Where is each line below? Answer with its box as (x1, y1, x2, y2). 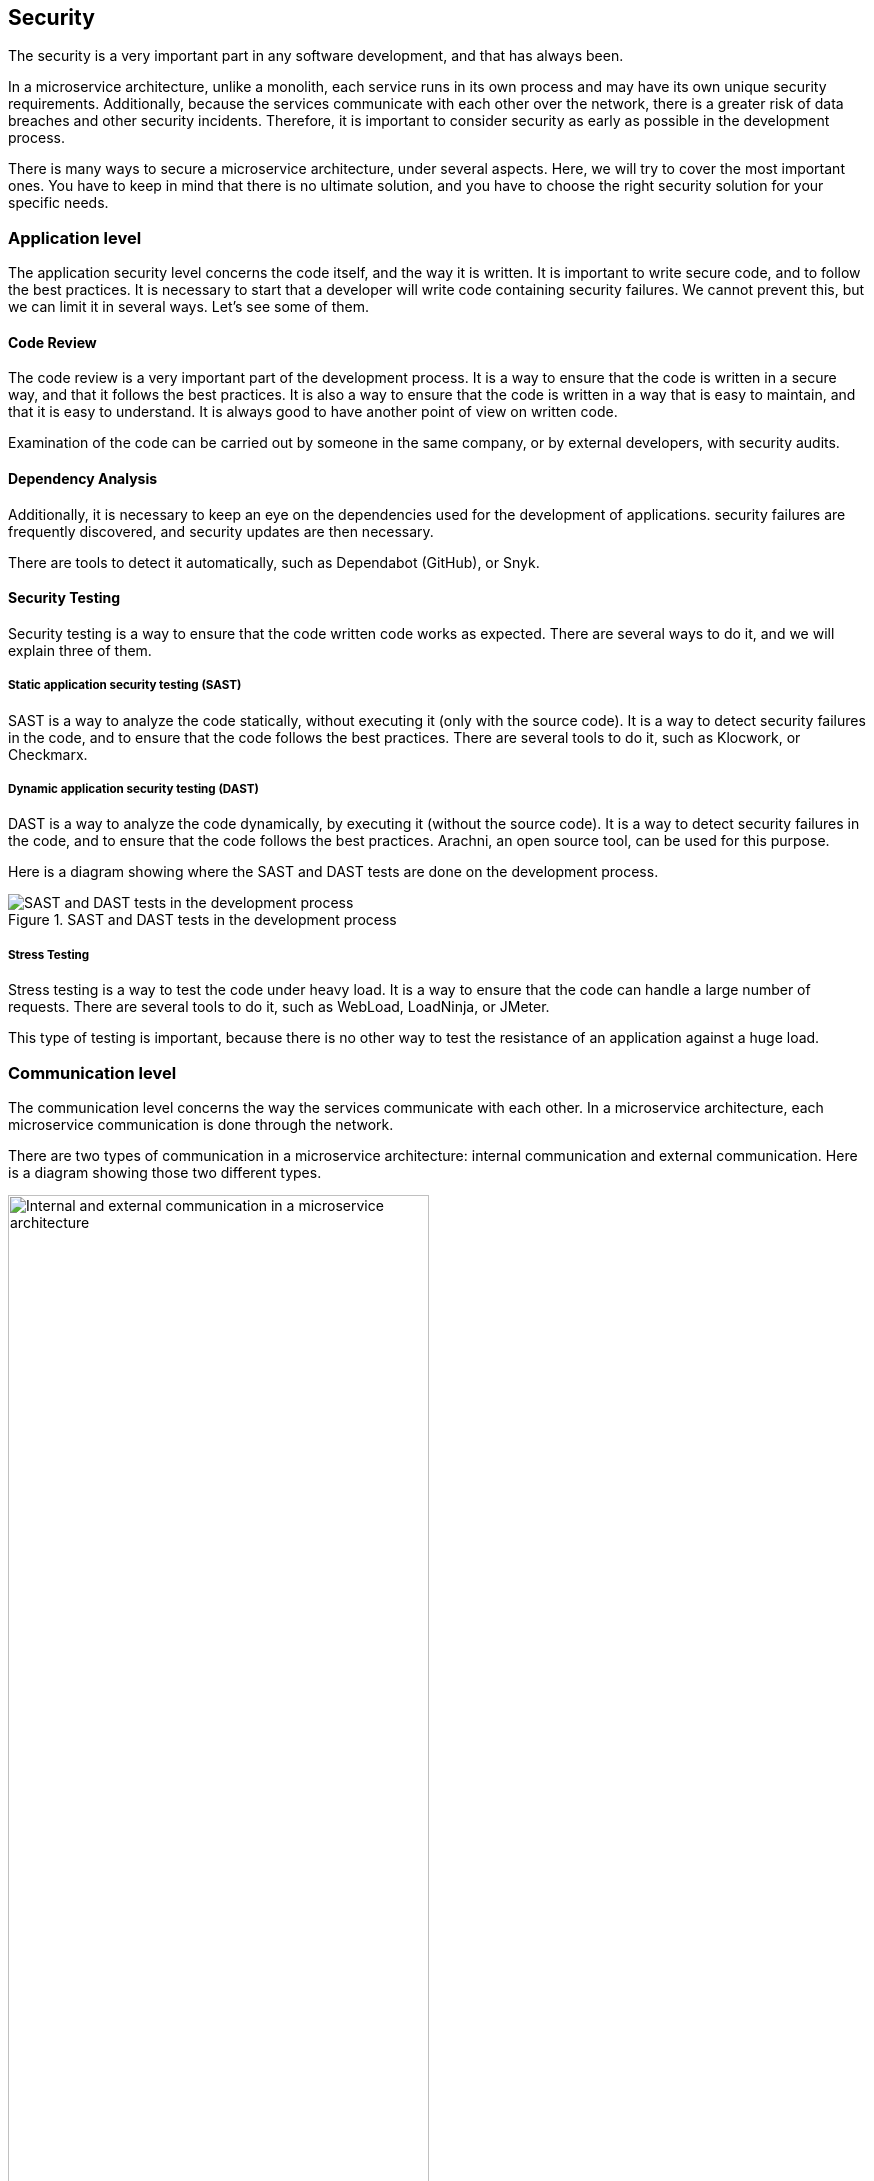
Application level (8, 227, 142, 248)
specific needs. (8, 194, 109, 212)
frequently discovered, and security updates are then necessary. (8, 522, 434, 540)
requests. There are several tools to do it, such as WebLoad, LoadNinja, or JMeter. (8, 998, 550, 1016)
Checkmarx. (8, 745, 88, 763)
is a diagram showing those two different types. (8, 1163, 322, 1181)
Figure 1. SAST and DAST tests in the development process (8, 911, 397, 929)
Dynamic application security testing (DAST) (8, 782, 259, 796)
